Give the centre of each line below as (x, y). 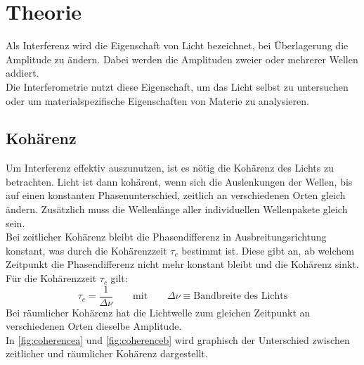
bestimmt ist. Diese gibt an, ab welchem (268, 250)
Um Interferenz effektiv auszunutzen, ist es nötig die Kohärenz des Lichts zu (170, 168)
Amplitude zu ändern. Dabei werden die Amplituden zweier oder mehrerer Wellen (182, 59)
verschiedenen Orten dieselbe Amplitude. (94, 326)
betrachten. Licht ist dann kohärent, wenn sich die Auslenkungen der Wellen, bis (179, 181)
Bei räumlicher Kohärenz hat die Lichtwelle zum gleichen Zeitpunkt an (158, 312)
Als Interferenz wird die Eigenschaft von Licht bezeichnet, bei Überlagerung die (177, 45)
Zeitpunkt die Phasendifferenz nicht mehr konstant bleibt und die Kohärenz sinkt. (182, 264)
